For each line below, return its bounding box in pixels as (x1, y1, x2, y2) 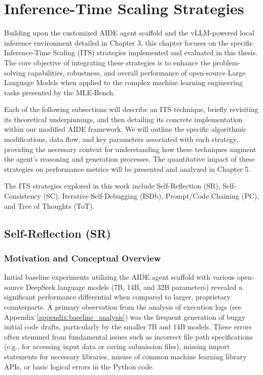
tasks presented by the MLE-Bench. (4, 87, 116, 97)
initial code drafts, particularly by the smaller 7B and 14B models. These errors (4, 321, 252, 332)
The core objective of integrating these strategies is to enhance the (4, 57, 211, 67)
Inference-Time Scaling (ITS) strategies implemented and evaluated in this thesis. (4, 47, 258, 58)
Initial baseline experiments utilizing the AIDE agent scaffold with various (4, 272, 235, 282)
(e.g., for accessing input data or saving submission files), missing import (4, 341, 230, 352)
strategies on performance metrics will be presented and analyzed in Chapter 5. (4, 163, 251, 174)
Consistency (4, 191, 41, 201)
